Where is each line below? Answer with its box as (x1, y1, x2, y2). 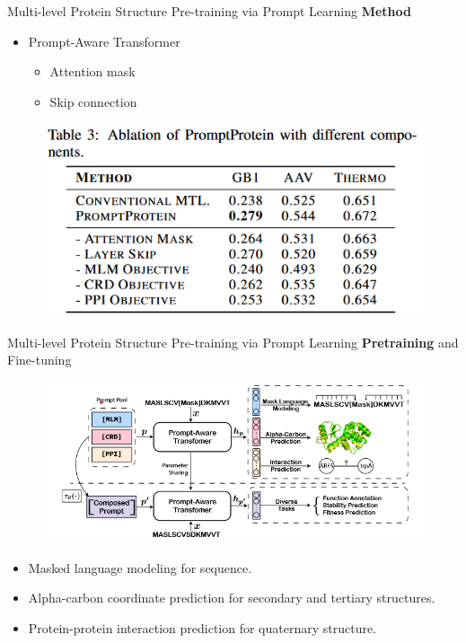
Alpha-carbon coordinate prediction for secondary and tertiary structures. (28, 588, 435, 607)
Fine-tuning (7, 350, 72, 369)
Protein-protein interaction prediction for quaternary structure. (28, 618, 377, 637)
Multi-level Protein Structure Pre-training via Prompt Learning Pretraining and (7, 332, 459, 351)
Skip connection (49, 92, 137, 110)
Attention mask (49, 62, 136, 81)
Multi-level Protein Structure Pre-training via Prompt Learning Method (7, 2, 412, 20)
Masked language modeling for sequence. (28, 558, 252, 577)
